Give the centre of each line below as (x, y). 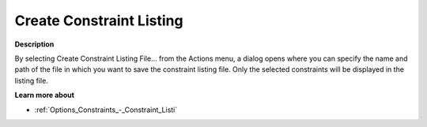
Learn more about (45, 95)
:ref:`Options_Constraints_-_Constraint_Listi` (106, 110)
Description (34, 44)
